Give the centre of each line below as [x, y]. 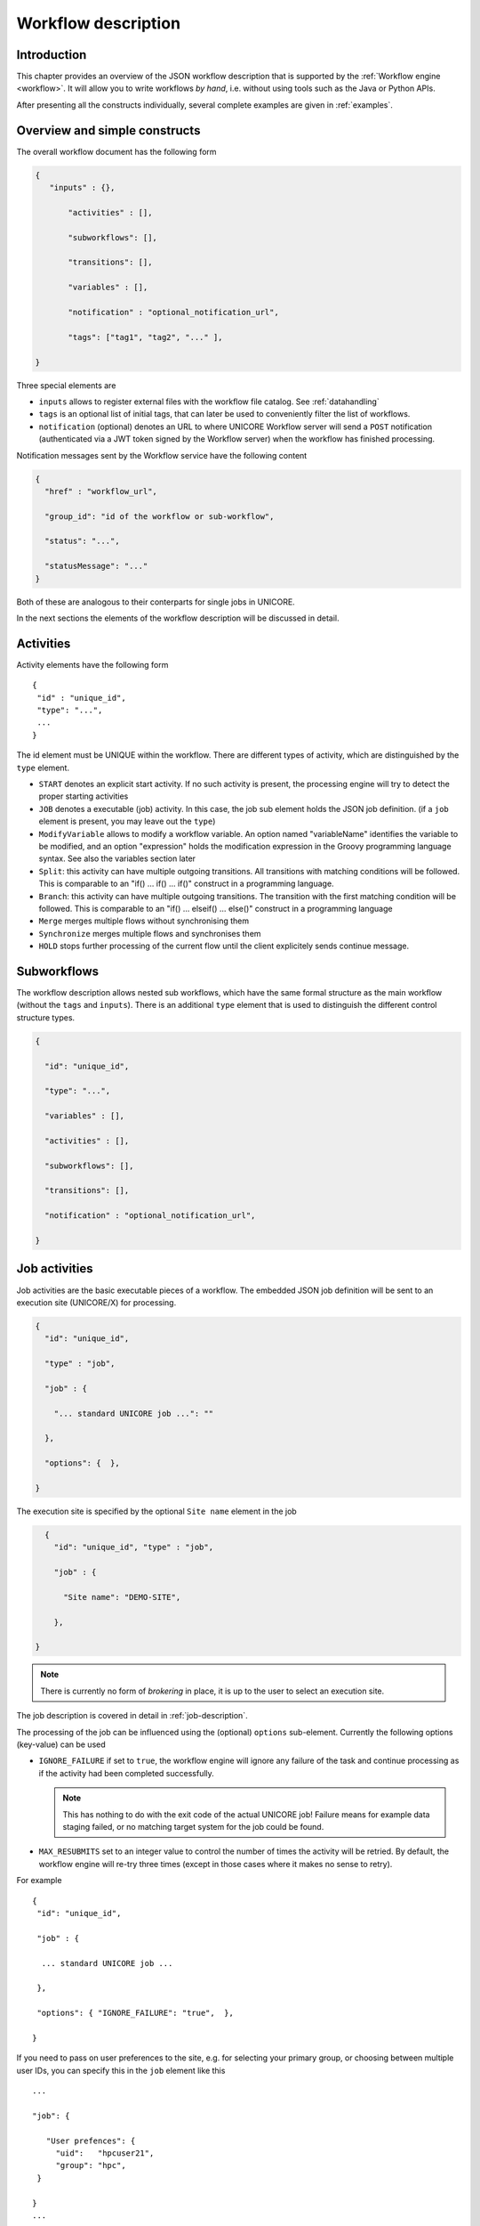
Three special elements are [66, 385]
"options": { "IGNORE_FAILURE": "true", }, [136, 2013]
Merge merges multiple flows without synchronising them [144, 921]
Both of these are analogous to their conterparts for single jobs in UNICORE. [156, 602]
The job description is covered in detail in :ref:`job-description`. [132, 1716]
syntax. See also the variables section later [117, 858]
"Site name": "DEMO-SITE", [122, 1597]
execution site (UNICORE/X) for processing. [96, 1302]
